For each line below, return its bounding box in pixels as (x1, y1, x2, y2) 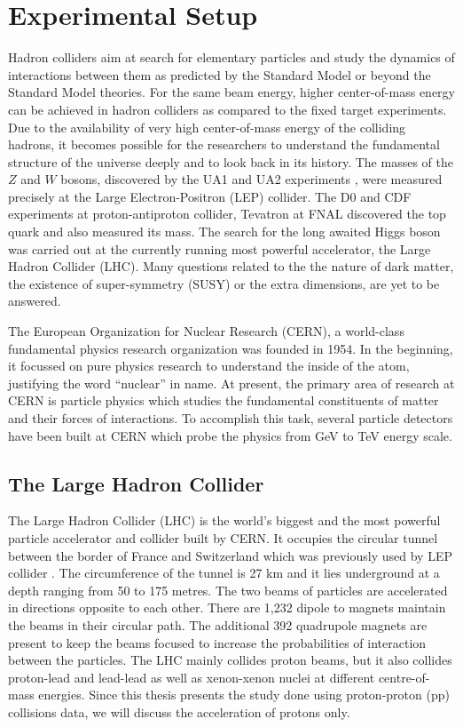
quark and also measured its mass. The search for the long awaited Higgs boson (8, 222, 441, 241)
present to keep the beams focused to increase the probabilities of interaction (8, 633, 427, 651)
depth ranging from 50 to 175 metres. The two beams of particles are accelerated (8, 580, 448, 599)
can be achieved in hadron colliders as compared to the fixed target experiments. (8, 100, 447, 118)
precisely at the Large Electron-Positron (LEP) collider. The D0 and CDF (8, 187, 412, 205)
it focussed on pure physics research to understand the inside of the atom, (8, 356, 410, 375)
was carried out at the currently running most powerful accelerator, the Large (8, 239, 431, 258)
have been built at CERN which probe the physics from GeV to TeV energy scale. (8, 426, 452, 444)
